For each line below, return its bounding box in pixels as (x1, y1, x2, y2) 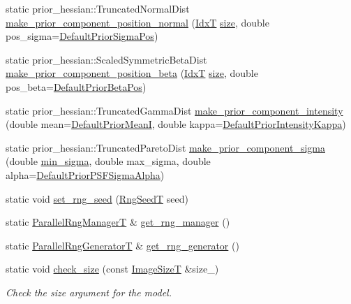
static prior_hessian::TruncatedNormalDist (6, 1, 190, 15)
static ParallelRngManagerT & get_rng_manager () (6, 215, 230, 229)
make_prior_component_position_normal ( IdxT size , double (6, 15, 269, 29)
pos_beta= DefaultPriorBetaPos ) (6, 79, 147, 94)
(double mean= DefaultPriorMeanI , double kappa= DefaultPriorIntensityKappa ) (6, 117, 346, 131)
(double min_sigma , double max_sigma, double (6, 154, 211, 168)
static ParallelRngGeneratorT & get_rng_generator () (6, 238, 239, 252)
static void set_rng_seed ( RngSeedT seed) (6, 191, 188, 205)
